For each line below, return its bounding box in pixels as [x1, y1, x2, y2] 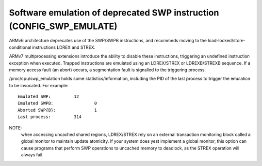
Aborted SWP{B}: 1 [17, 107, 97, 113]
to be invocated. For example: [9, 82, 69, 88]
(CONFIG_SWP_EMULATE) [9, 21, 117, 31]
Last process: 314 [17, 114, 82, 120]
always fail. [21, 152, 44, 158]
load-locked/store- [208, 38, 246, 44]
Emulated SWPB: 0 [17, 101, 97, 106]
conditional [9, 44, 32, 50]
